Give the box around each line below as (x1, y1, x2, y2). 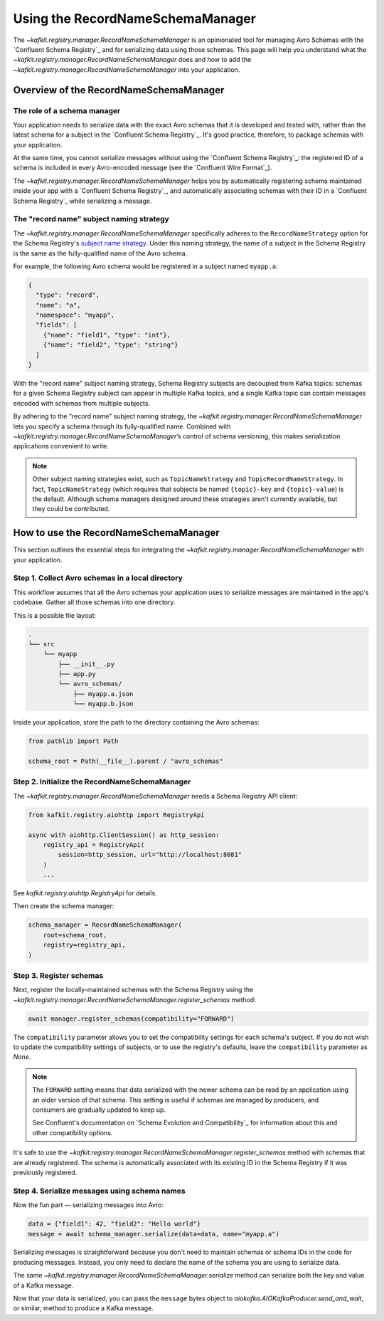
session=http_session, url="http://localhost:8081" (58, 851, 242, 859)
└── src (28, 640, 55, 648)
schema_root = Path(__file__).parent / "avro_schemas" (28, 757, 223, 765)
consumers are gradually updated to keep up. (32, 1105, 166, 1114)
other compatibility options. (32, 1128, 113, 1137)
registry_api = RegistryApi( (43, 841, 145, 848)
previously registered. (13, 1168, 78, 1177)
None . (13, 1053, 31, 1061)
